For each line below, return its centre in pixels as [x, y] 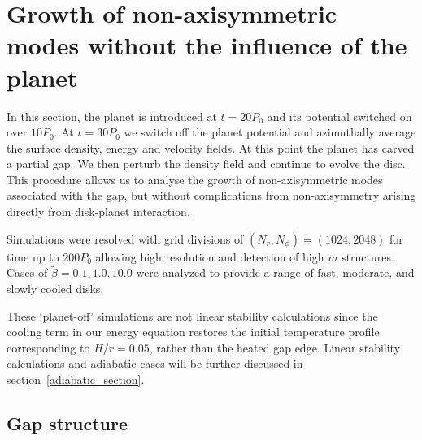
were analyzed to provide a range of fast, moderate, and [275, 272]
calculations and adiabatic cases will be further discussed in [155, 363]
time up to [33, 256]
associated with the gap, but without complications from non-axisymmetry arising [211, 195]
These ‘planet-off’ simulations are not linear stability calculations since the [192, 315]
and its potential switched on [339, 116]
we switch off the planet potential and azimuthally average [270, 132]
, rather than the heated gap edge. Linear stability [275, 347]
